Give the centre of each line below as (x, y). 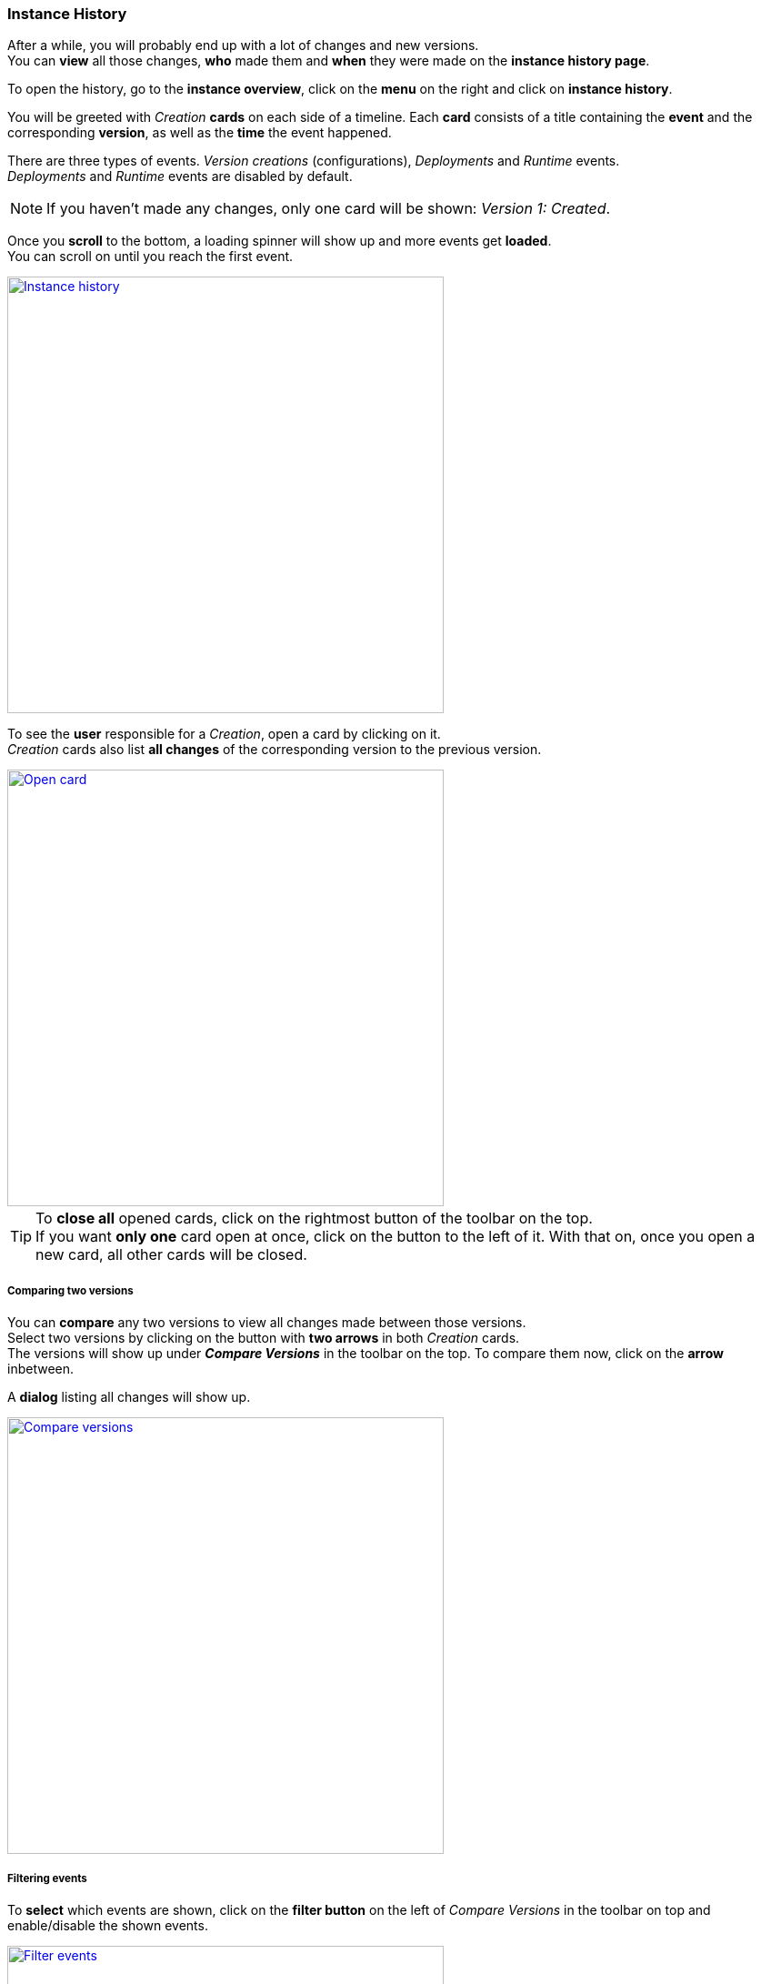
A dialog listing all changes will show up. (129, 1397)
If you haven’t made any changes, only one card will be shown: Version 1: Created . (329, 209)
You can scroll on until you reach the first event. (150, 257)
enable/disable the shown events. (108, 1925)
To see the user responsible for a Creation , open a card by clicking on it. (224, 734)
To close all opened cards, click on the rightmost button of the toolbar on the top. (314, 1219)
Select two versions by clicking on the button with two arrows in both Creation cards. (264, 1338)
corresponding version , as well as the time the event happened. (200, 133)
